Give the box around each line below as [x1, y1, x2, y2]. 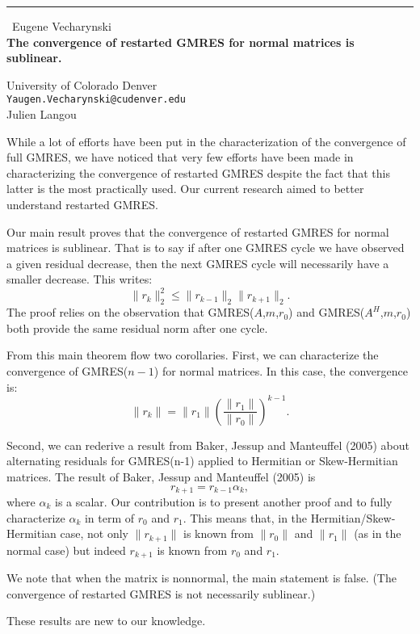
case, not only [60, 525, 129, 542]
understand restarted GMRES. [6, 196, 158, 212]
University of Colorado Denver [6, 76, 157, 93]
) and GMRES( [288, 304, 365, 321]
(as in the [354, 525, 401, 542]
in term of [84, 509, 135, 526]
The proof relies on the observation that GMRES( [6, 304, 254, 321]
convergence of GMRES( [6, 363, 128, 380]
